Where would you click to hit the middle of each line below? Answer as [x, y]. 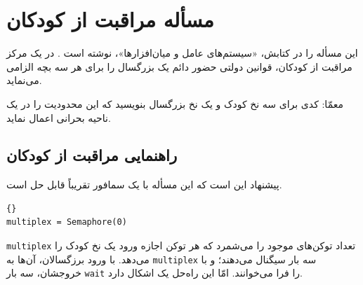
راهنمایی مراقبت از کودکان [92, 155]
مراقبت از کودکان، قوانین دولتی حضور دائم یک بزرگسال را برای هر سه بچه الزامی [179, 66]
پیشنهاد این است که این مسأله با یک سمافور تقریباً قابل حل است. [144, 185]
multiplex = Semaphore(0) [67, 222]
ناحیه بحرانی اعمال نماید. [59, 117]
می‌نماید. [24, 80]
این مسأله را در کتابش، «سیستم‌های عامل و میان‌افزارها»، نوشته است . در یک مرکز [182, 53]
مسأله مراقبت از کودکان [110, 19]
